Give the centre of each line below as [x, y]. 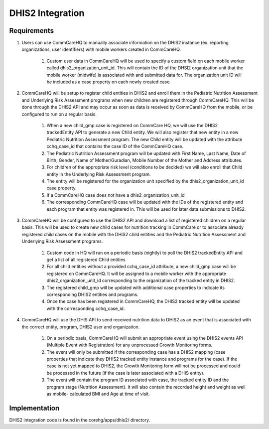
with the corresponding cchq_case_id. [86, 308]
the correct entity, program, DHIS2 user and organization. [81, 327]
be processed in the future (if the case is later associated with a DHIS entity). [126, 373]
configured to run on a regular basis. [59, 114]
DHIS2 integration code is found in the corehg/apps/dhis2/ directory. [80, 420]
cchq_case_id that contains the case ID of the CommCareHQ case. [115, 146]
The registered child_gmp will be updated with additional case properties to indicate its [136, 287]
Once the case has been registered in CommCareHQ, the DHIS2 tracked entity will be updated [143, 301]
